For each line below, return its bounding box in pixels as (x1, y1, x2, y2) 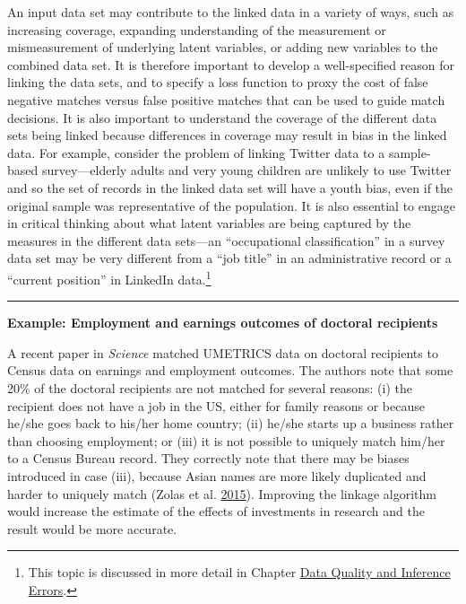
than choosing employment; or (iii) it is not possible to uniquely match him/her (7, 431, 445, 450)
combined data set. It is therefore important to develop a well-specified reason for (7, 55, 455, 74)
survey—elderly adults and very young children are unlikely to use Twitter (41, 161, 452, 179)
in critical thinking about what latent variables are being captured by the (7, 214, 411, 232)
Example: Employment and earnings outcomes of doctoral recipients (7, 313, 438, 332)
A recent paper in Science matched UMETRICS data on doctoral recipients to (7, 343, 438, 362)
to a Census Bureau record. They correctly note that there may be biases (7, 449, 410, 468)
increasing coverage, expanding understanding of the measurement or (7, 20, 386, 39)
